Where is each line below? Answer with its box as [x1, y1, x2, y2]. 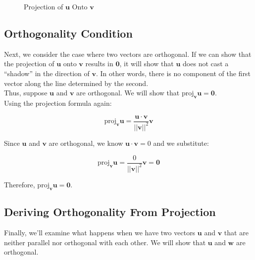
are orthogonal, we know [49, 137, 123, 148]
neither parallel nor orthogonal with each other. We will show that [4, 237, 206, 247]
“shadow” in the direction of [4, 68, 90, 78]
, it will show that [119, 58, 174, 69]
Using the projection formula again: [4, 97, 112, 108]
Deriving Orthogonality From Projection [4, 204, 216, 219]
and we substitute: [153, 137, 209, 148]
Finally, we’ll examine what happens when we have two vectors [4, 227, 196, 237]
